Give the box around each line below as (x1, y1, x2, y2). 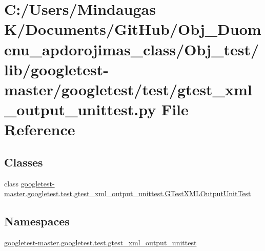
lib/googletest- (4, 58, 109, 79)
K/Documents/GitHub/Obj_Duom (4, 18, 261, 39)
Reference (4, 119, 75, 140)
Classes (4, 154, 43, 170)
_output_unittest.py (4, 99, 156, 120)
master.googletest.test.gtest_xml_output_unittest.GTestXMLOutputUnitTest (4, 188, 251, 199)
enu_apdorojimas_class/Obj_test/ (4, 38, 259, 59)
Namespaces (4, 213, 70, 229)
